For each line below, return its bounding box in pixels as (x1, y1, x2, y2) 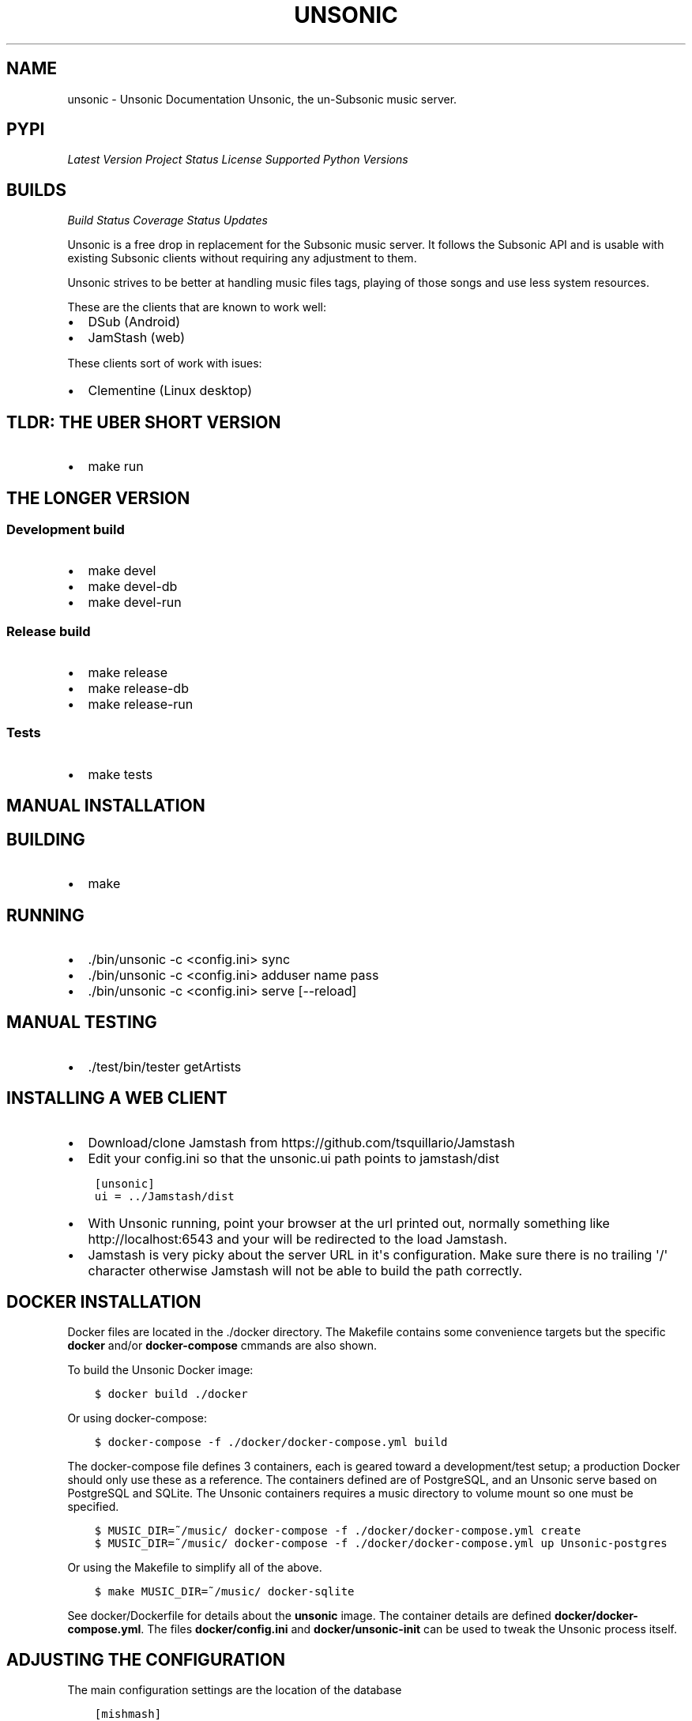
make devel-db (88, 578, 178, 595)
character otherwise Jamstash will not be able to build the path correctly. (88, 1262, 523, 1279)
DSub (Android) (88, 314, 181, 330)
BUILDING (6, 829, 85, 849)
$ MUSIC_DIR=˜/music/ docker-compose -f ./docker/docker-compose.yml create (94, 1524, 581, 1538)
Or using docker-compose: (67, 1411, 208, 1425)
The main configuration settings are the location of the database (67, 1683, 402, 1697)
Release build (6, 623, 91, 639)
